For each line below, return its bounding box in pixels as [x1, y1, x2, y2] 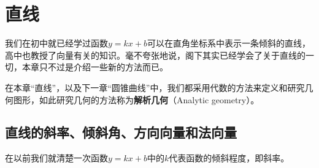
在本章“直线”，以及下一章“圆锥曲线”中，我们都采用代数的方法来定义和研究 [5, 81, 305, 93]
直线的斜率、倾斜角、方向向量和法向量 [5, 123, 237, 142]
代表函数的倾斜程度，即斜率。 [169, 152, 290, 164]
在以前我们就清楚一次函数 [5, 152, 108, 164]
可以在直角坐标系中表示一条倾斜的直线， [147, 37, 310, 49]
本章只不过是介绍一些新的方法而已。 [21, 60, 168, 73]
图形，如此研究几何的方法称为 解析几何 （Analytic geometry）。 [13, 93, 259, 106]
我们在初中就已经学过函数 [5, 37, 108, 49]
